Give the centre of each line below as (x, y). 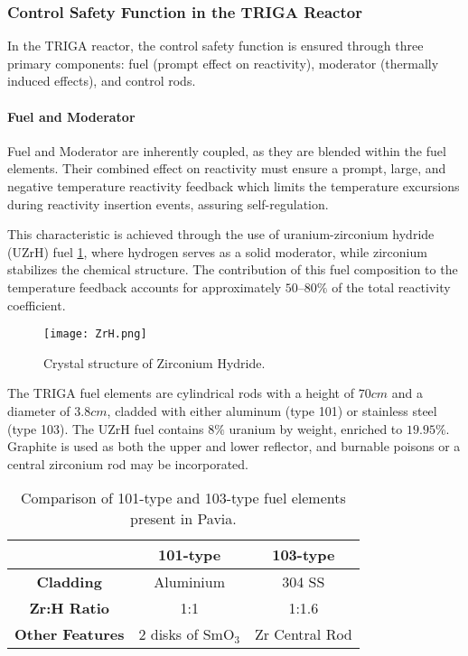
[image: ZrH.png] (95, 334)
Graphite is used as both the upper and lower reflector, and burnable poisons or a (234, 446)
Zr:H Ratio (70, 608)
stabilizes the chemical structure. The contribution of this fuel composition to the (233, 269)
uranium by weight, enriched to (316, 428)
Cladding (69, 582)
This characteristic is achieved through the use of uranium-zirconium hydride (221, 234)
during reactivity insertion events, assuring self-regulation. (168, 203)
